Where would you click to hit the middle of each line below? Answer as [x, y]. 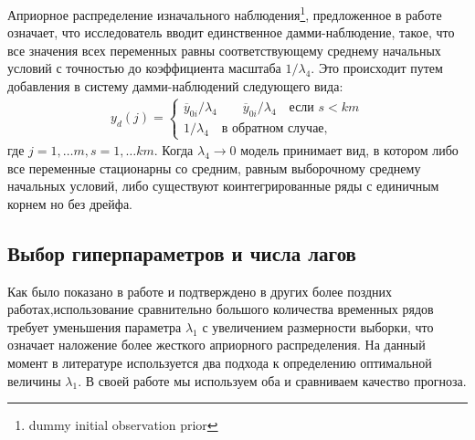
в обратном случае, [274, 128]
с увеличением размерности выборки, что [318, 326]
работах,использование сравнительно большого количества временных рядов [221, 309]
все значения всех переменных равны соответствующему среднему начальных [224, 50]
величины [34, 380]
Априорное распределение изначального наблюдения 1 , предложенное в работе [225, 13]
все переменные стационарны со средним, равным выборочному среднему [214, 168]
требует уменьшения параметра [95, 326]
